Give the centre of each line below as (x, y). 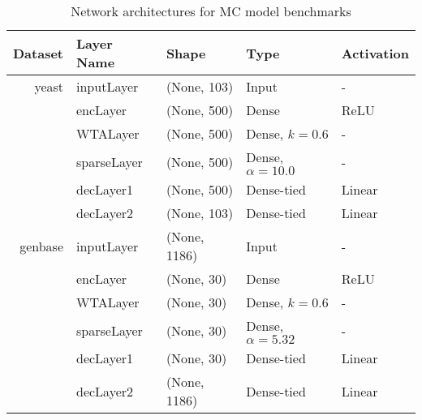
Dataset (39, 53)
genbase (42, 246)
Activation (375, 53)
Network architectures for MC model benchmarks (211, 11)
